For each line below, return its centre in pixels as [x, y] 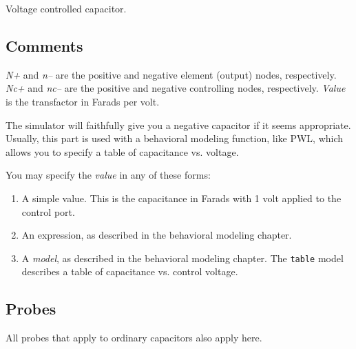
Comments [44, 45]
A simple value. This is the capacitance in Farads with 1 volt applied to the [181, 198]
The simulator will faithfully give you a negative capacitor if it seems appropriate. [178, 124]
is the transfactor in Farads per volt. [83, 101]
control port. [48, 211]
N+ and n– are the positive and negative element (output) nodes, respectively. [171, 74]
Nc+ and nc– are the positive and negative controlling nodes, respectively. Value [176, 88]
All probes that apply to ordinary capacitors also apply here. [134, 338]
